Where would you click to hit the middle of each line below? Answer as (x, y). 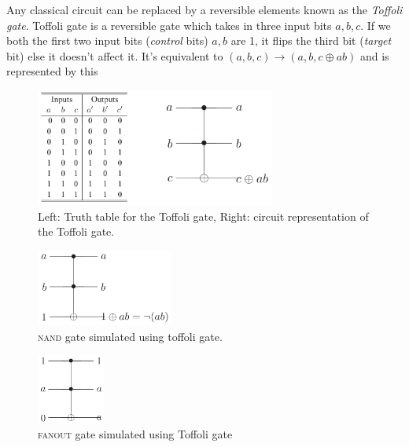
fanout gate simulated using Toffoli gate (135, 433)
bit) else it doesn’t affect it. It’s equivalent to (115, 55)
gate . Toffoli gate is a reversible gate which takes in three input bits (169, 25)
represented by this (52, 71)
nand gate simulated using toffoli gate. (130, 336)
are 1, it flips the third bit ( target (311, 40)
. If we (376, 25)
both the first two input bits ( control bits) (107, 40)
